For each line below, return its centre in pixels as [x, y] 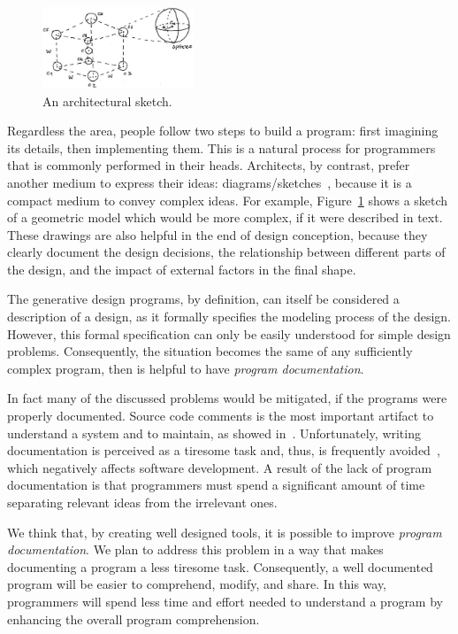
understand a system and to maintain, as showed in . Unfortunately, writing [214, 433]
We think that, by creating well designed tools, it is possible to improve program [225, 532]
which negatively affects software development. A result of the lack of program [220, 467]
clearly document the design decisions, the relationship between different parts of [226, 252]
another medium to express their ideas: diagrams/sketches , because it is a [210, 182]
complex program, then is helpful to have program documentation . [186, 368]
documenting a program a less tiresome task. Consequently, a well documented [220, 566]
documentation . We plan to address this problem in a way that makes [195, 549]
